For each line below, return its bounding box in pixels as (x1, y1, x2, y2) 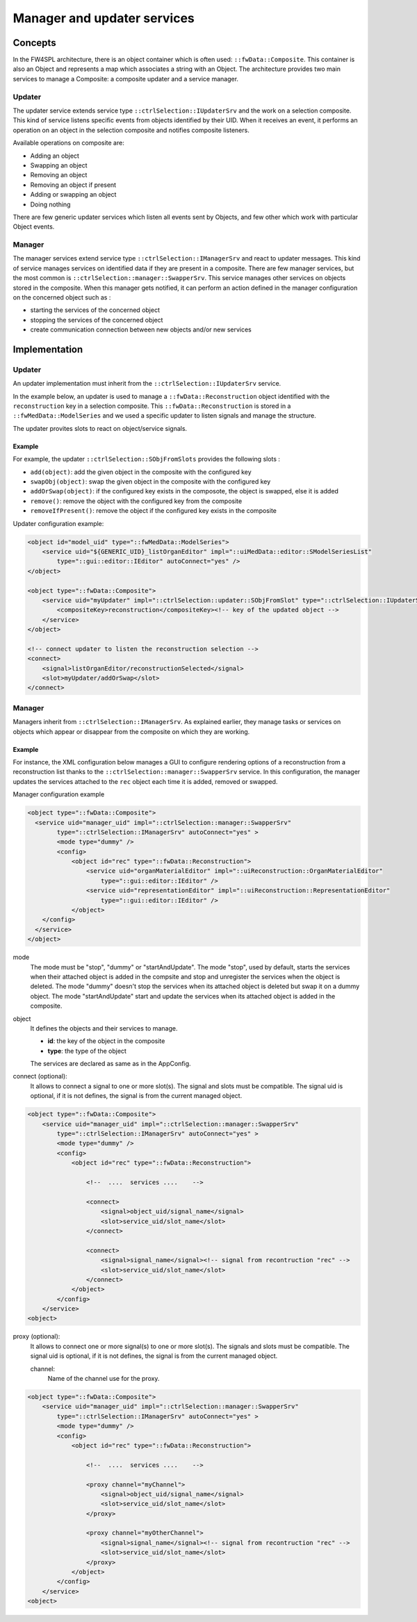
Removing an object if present (30, 181, 117, 189)
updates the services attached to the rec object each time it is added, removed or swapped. (13, 777, 278, 785)
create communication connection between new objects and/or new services (30, 325, 252, 334)
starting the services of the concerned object (30, 306, 160, 314)
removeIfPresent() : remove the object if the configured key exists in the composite (30, 507, 277, 515)
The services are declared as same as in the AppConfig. (30, 1060, 191, 1068)
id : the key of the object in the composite (47, 1037, 165, 1045)
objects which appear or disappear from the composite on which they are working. (13, 727, 250, 736)
